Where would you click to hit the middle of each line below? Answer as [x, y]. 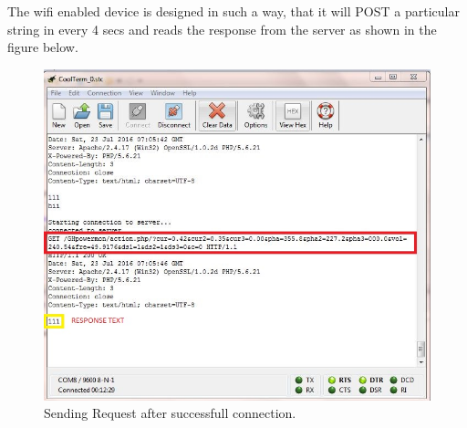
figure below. [43, 47]
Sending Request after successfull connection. [170, 413]
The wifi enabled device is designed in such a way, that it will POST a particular [233, 11]
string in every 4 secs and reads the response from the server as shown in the [222, 29]
